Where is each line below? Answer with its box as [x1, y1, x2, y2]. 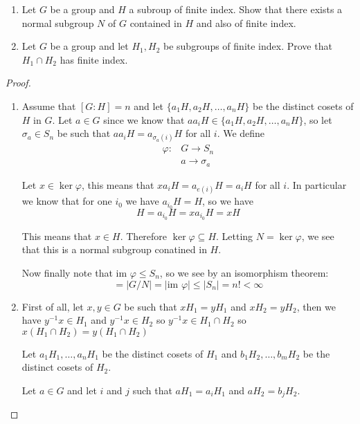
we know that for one [21, 194, 112, 208]
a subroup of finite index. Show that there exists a [129, 2, 343, 16]
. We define [217, 126, 265, 140]
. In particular [287, 177, 347, 192]
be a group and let [50, 39, 129, 53]
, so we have [202, 194, 253, 208]
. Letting [216, 228, 253, 243]
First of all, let [21, 299, 84, 313]
